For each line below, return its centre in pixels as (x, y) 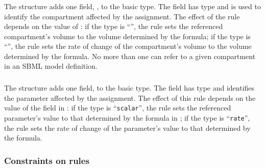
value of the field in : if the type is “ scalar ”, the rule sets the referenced (118, 108)
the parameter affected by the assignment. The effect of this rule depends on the (130, 97)
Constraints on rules (47, 160)
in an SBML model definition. (51, 66)
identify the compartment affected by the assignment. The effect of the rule (122, 16)
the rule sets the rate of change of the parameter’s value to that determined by (127, 128)
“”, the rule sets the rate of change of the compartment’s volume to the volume (128, 46)
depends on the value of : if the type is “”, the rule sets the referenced (114, 26)
